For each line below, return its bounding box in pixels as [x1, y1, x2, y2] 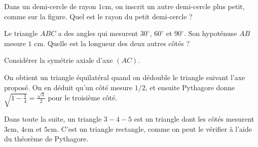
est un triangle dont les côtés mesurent [134, 114, 254, 124]
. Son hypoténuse [183, 28, 237, 39]
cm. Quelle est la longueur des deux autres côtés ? [34, 38, 190, 48]
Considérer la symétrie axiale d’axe [4, 55, 113, 65]
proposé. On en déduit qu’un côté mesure [4, 82, 133, 92]
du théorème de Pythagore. [4, 133, 89, 144]
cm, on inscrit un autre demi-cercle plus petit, [102, 1, 245, 11]
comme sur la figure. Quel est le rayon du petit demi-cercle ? [4, 11, 193, 21]
